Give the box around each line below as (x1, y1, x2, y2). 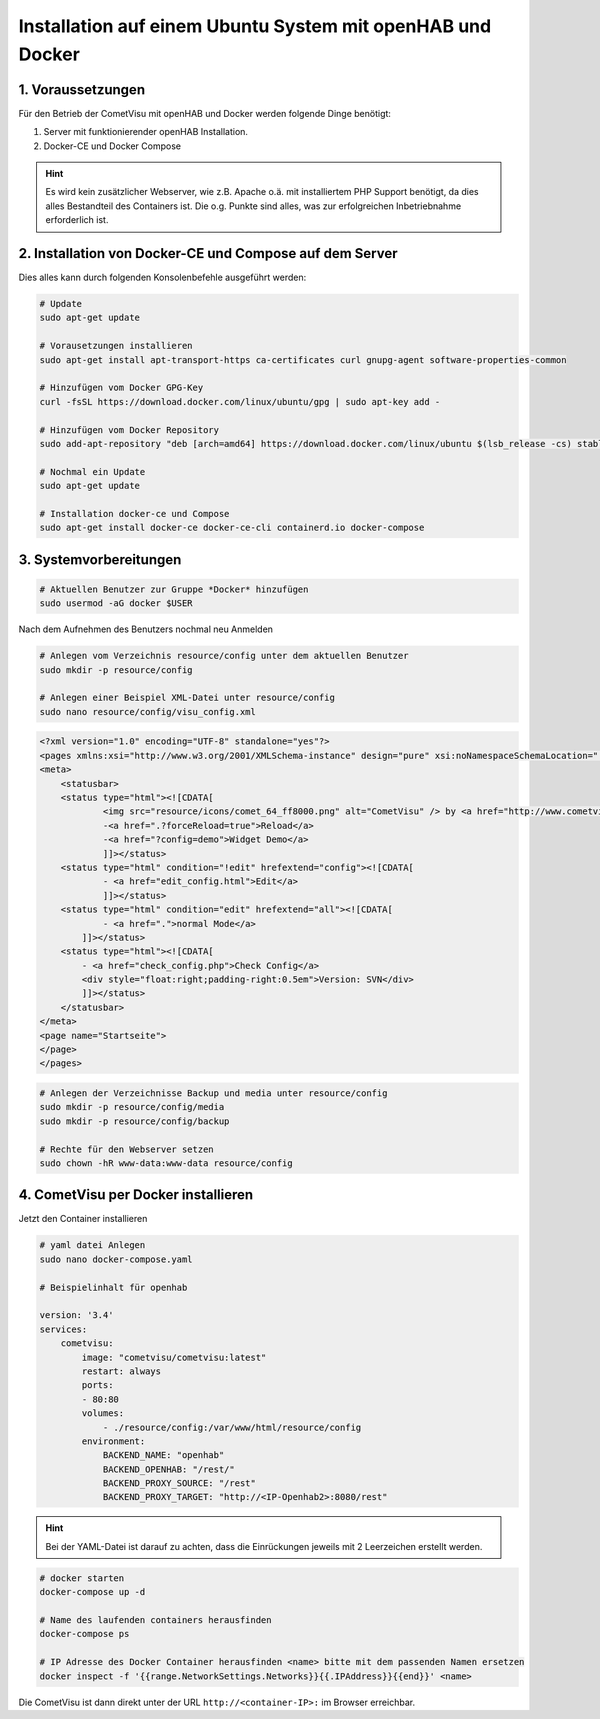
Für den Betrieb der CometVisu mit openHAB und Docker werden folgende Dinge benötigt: (18, 107, 392, 119)
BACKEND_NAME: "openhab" (102, 1450, 225, 1461)
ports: (81, 1380, 114, 1391)
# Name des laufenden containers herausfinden (39, 1615, 272, 1625)
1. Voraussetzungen (18, 81, 145, 98)
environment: (81, 1435, 146, 1447)
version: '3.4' (39, 1310, 114, 1321)
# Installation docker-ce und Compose (39, 508, 230, 519)
